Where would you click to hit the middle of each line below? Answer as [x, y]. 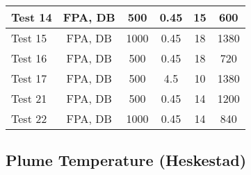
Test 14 [32, 17]
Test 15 [29, 38]
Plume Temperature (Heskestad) [126, 160]
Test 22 [29, 118]
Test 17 [29, 78]
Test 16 [29, 58]
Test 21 [29, 98]
